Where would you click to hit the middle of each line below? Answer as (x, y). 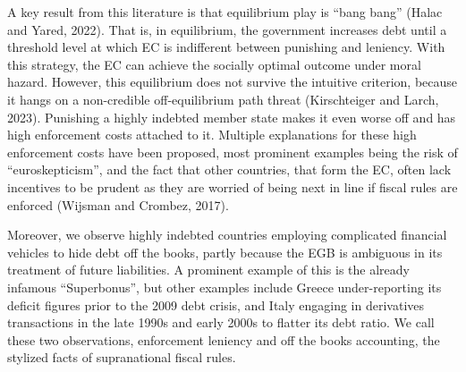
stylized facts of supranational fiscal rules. (122, 357)
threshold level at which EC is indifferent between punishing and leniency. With (226, 47)
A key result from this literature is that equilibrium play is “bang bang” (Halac (225, 12)
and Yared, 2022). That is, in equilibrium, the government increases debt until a (227, 29)
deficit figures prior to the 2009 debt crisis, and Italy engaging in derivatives (216, 304)
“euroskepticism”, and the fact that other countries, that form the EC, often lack (229, 169)
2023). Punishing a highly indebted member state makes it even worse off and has (232, 117)
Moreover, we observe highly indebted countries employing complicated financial (227, 235)
